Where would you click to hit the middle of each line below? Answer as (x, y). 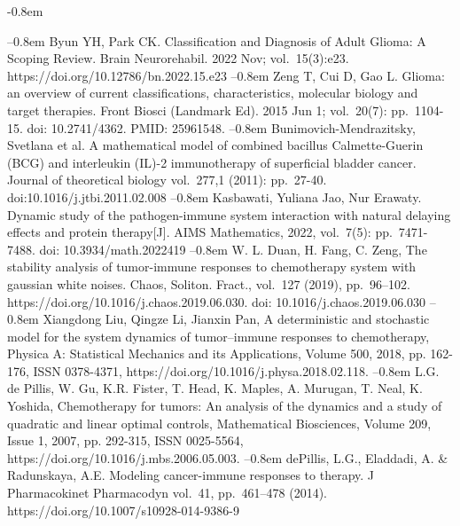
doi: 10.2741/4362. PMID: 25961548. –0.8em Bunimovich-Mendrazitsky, (221, 127)
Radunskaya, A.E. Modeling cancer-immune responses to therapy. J (191, 475)
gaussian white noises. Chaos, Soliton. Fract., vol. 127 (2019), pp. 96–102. (209, 283)
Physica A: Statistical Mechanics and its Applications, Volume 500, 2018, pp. (217, 353)
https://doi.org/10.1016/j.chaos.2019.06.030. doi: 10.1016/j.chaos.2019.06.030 (217, 301)
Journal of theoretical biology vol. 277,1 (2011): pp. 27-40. (167, 180)
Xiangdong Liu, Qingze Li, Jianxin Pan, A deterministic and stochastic (236, 319)
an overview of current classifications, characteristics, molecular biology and (213, 93)
